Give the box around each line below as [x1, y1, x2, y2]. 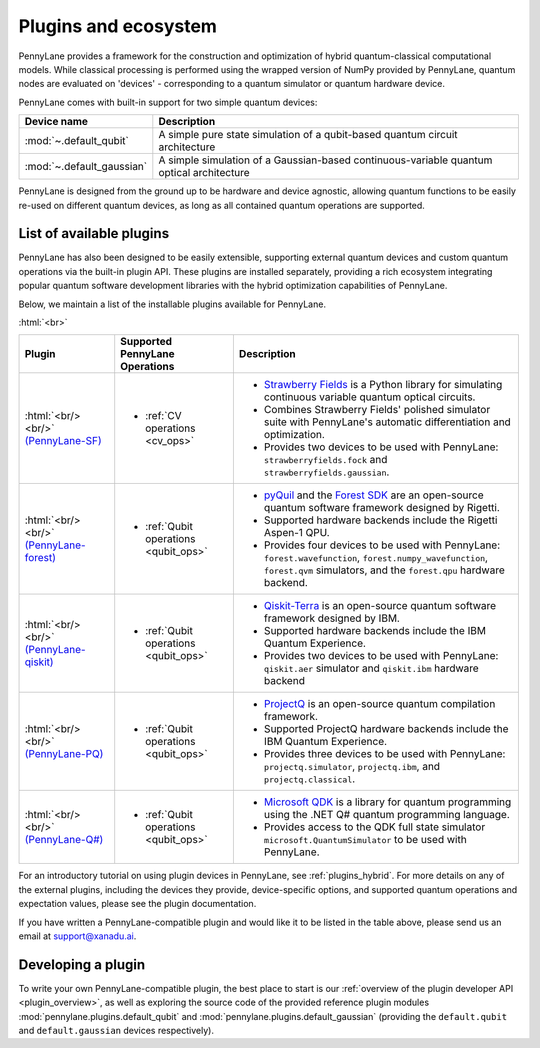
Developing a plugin [18, 956, 146, 973]
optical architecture [158, 166, 250, 180]
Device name [24, 115, 89, 129]
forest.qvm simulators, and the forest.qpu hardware [263, 563, 505, 577]
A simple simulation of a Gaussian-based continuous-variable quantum [158, 153, 493, 167]
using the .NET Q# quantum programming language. [263, 808, 510, 822]
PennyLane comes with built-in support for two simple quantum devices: [18, 96, 318, 108]
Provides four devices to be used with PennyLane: [263, 538, 501, 552]
